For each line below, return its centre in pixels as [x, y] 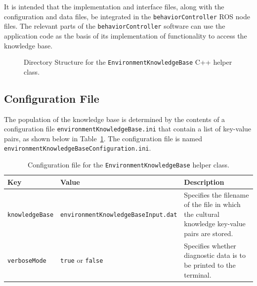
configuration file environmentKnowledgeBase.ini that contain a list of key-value [128, 129]
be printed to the [210, 265]
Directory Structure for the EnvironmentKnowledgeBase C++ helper [128, 62]
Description [204, 182]
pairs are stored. [209, 233]
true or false [82, 260]
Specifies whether [210, 245]
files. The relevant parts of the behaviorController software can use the [115, 26]
